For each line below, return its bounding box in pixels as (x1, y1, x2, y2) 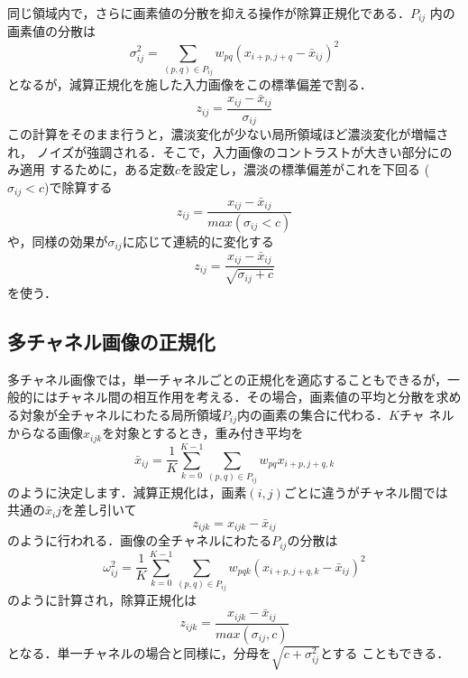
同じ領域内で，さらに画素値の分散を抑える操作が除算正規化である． (7, 4, 410, 22)
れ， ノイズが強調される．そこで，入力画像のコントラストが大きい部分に (7, 142, 440, 161)
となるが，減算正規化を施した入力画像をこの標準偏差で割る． (7, 75, 372, 94)
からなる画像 (7, 423, 83, 442)
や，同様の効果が (7, 231, 108, 250)
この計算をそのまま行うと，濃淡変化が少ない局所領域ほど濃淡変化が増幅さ (7, 125, 449, 144)
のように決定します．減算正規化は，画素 (7, 482, 247, 501)
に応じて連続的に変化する (122, 231, 274, 250)
